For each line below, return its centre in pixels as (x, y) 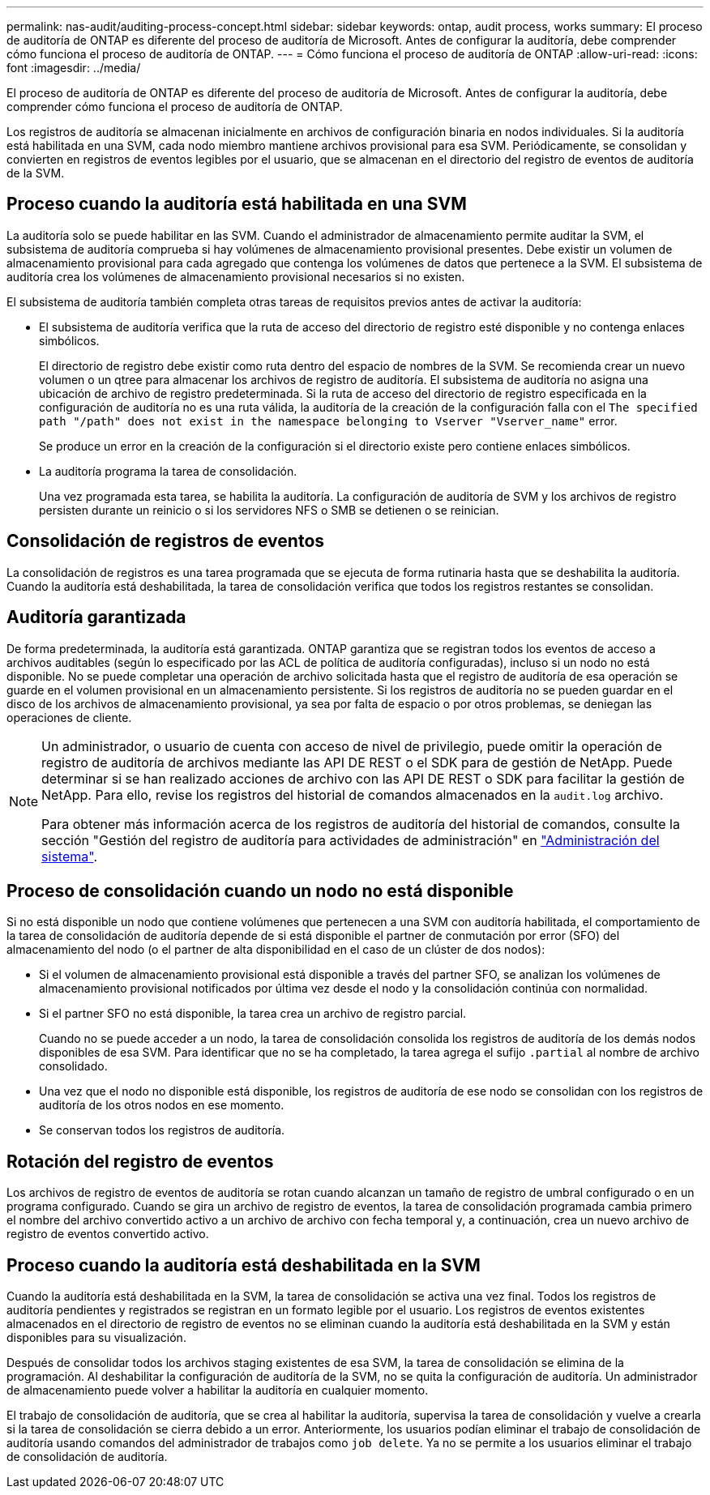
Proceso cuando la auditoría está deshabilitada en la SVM (244, 1265)
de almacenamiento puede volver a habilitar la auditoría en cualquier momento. (218, 1390)
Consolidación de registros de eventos (166, 541)
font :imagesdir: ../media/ (74, 68)
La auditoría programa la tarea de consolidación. (168, 471)
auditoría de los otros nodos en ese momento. (162, 1105)
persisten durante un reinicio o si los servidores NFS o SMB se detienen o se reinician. (269, 510)
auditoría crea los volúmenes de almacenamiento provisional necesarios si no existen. (236, 276)
